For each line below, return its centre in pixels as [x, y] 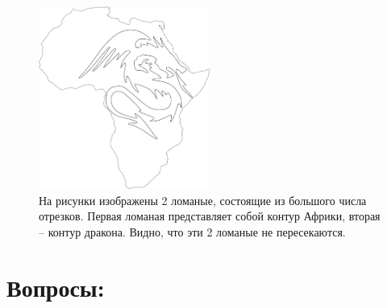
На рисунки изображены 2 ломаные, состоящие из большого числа [203, 200]
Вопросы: [56, 287]
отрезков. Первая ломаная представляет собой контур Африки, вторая [210, 216]
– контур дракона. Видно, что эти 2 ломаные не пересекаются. [192, 231]
